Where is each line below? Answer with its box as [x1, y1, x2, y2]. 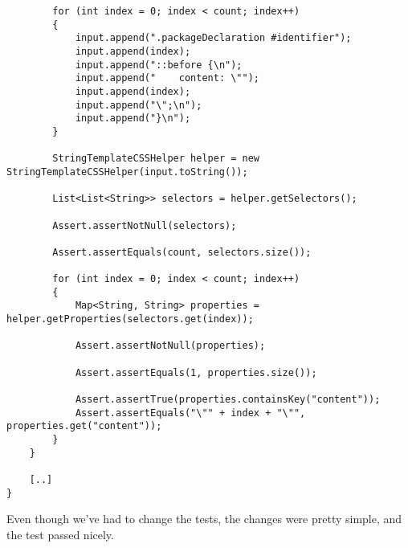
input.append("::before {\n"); [75, 59, 243, 71]
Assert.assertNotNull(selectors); [52, 219, 237, 231]
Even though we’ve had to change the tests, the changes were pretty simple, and [6, 510, 402, 527]
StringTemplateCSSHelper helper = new [52, 153, 259, 165]
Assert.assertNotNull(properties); [75, 340, 266, 352]
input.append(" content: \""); [75, 72, 259, 84]
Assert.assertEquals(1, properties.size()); [75, 366, 317, 378]
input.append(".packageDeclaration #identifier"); [75, 32, 352, 44]
